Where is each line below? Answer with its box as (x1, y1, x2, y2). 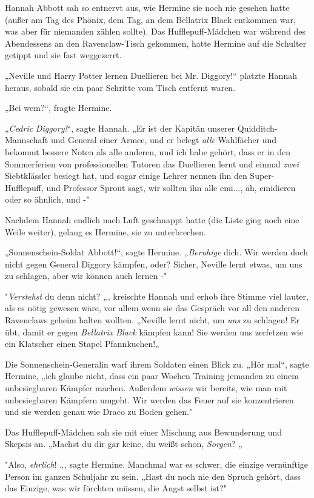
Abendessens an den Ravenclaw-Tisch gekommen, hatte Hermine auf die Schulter (5, 36, 307, 49)
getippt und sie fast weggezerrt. (5, 49, 122, 61)
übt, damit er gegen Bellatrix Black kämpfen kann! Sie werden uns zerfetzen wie (5, 325, 303, 338)
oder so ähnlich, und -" (5, 193, 90, 206)
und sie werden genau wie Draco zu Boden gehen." (5, 405, 193, 418)
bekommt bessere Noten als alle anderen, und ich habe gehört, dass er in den (5, 145, 291, 158)
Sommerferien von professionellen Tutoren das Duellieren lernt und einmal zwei (5, 157, 299, 170)
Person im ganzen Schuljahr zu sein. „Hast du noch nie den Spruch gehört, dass (5, 469, 301, 482)
